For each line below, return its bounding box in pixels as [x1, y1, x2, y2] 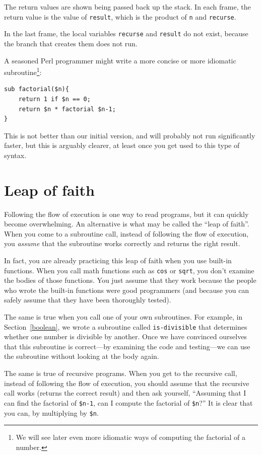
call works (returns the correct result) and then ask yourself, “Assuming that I [4, 388, 246, 398]
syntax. [4, 149, 27, 160]
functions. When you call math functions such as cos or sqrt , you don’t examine [4, 265, 254, 275]
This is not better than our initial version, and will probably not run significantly [4, 130, 255, 140]
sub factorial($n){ [4, 86, 69, 93]
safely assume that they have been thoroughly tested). [4, 294, 171, 305]
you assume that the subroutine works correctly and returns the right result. [4, 238, 240, 249]
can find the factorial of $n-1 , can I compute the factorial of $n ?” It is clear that [4, 397, 253, 408]
